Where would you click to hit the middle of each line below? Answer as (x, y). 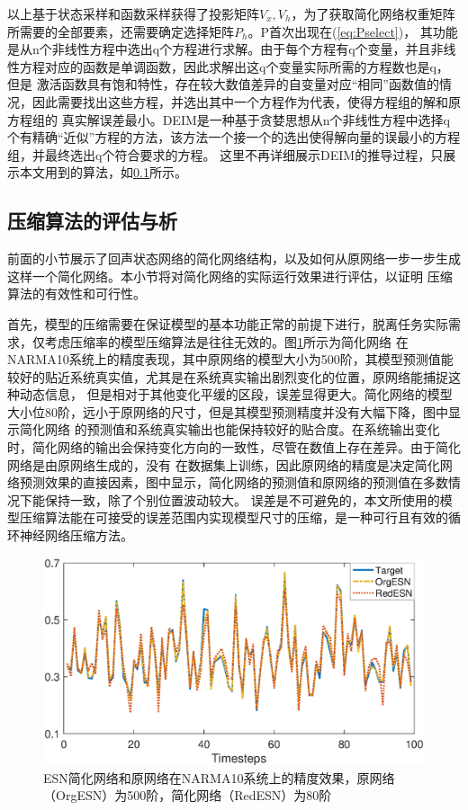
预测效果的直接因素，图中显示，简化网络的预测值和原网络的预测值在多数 (234, 482)
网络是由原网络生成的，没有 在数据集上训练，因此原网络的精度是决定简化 (224, 464)
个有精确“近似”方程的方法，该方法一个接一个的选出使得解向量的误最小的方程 (234, 137)
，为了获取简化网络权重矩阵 (373, 13)
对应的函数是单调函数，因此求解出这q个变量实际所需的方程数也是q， (247, 66)
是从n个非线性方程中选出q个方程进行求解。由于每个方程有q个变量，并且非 (225, 49)
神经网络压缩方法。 (76, 535)
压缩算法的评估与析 (92, 221)
